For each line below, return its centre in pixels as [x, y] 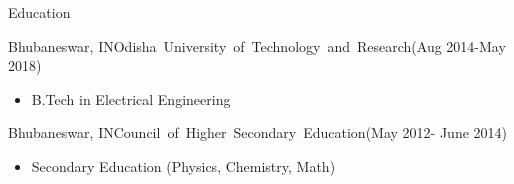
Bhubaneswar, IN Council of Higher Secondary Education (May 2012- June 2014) [258, 132]
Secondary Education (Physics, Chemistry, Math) [183, 165]
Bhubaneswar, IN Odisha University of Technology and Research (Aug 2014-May [257, 45]
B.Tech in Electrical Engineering [131, 98]
